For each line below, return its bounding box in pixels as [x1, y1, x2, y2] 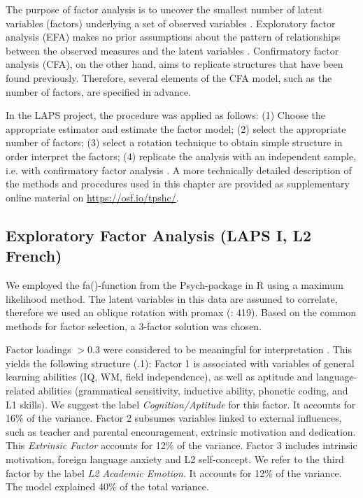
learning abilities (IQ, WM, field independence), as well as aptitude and [6, 369, 313, 384]
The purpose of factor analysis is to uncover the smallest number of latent [6, 2, 323, 16]
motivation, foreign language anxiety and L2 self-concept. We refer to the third [6, 452, 344, 467]
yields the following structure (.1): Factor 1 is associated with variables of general [6, 355, 355, 370]
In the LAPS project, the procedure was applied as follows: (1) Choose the [6, 108, 325, 122]
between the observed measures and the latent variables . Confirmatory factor [6, 43, 339, 57]
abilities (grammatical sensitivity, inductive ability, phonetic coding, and [38, 383, 348, 398]
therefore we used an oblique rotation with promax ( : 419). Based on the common [6, 305, 356, 320]
